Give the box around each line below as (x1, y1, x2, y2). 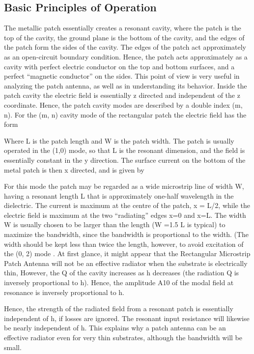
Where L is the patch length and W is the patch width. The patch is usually (4, 135, 234, 146)
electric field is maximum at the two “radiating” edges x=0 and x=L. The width (4, 209, 246, 220)
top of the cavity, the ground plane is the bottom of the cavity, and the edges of (4, 32, 245, 42)
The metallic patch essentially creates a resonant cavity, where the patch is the (4, 23, 241, 33)
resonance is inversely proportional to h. (4, 287, 125, 297)
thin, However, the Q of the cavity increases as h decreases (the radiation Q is (4, 267, 239, 278)
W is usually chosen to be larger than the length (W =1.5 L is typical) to (4, 219, 226, 230)
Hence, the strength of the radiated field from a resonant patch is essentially (4, 303, 233, 314)
